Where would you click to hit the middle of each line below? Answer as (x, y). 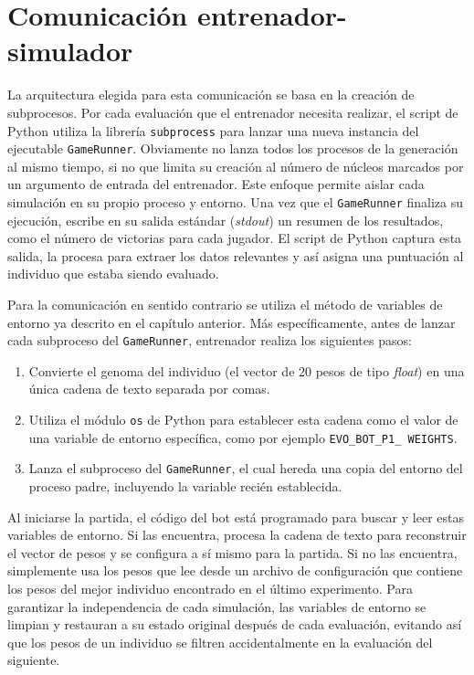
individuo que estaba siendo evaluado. (113, 274)
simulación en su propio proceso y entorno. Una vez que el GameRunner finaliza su (236, 202)
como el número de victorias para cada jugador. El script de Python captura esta (235, 238)
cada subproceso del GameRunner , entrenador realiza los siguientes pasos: (210, 340)
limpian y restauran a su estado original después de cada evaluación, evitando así (235, 624)
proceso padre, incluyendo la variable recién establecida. (185, 486)
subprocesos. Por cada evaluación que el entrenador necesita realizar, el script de (233, 112)
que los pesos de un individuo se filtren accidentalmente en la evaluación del (220, 642)
